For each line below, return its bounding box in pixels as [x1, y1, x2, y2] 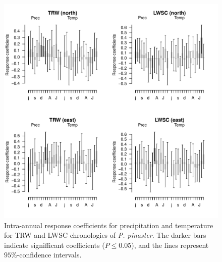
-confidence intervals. [17, 249, 82, 260]
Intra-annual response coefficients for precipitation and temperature [4, 220, 213, 230]
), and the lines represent [131, 239, 209, 250]
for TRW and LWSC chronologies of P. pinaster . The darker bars [4, 230, 206, 240]
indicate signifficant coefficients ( [4, 239, 105, 250]
